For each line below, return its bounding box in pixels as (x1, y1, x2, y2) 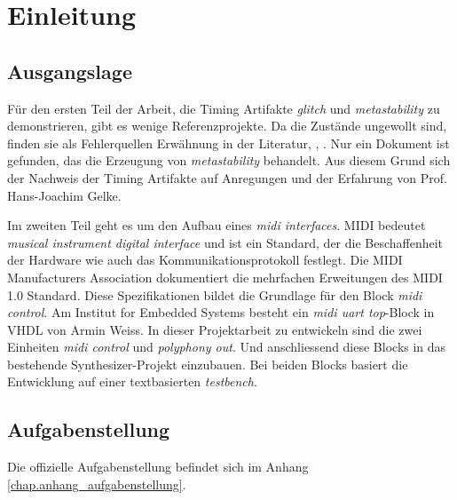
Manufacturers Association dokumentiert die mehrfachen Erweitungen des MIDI (7, 267, 443, 286)
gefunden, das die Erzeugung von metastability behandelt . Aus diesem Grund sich (7, 151, 451, 170)
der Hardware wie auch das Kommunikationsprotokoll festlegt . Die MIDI (7, 250, 403, 269)
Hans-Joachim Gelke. (7, 186, 122, 204)
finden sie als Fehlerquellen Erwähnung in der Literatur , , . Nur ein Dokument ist (7, 133, 450, 152)
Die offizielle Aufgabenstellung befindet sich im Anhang (7, 457, 309, 476)
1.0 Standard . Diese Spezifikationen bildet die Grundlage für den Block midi (7, 285, 422, 304)
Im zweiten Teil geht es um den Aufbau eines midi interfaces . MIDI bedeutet (7, 216, 426, 234)
